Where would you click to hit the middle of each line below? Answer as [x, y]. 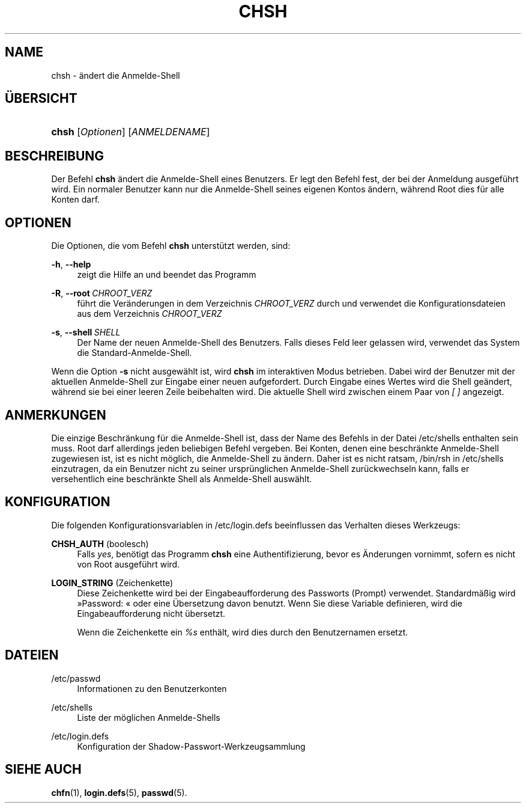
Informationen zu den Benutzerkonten [152, 688]
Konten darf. [76, 200]
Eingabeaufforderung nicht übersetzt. [151, 613]
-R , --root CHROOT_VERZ [102, 293]
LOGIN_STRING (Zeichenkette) [112, 583]
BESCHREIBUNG [55, 156]
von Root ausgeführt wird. [128, 564]
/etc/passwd [76, 678]
